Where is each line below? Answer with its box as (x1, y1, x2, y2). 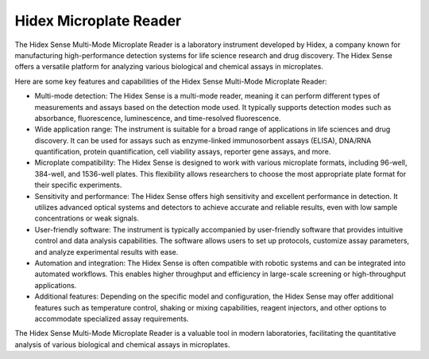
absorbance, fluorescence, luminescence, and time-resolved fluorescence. (34, 113, 281, 123)
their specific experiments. (34, 180, 122, 190)
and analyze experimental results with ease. (34, 247, 179, 256)
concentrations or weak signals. (34, 213, 139, 223)
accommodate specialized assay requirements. (34, 314, 189, 323)
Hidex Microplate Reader (14, 12, 182, 29)
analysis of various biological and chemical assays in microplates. (14, 339, 230, 349)
